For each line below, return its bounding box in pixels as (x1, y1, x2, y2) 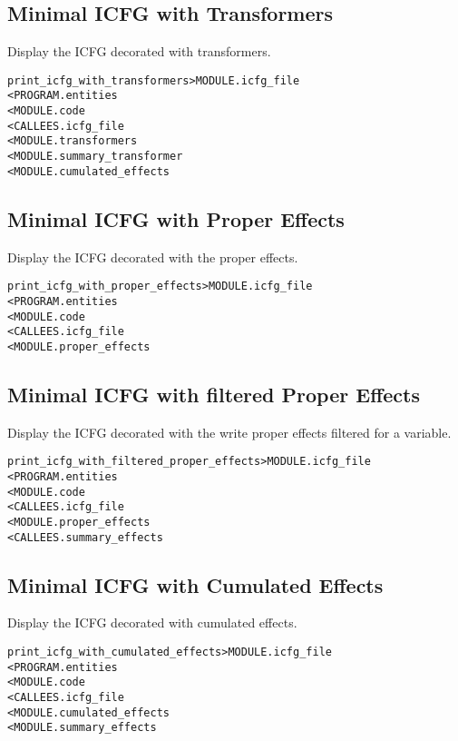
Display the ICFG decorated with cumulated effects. (7, 613, 297, 632)
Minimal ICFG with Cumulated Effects (7, 570, 384, 598)
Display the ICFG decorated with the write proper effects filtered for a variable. (7, 422, 452, 441)
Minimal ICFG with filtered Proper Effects (7, 380, 420, 408)
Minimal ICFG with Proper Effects (7, 204, 345, 232)
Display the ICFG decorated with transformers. (7, 42, 271, 61)
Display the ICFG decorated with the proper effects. (7, 247, 298, 266)
